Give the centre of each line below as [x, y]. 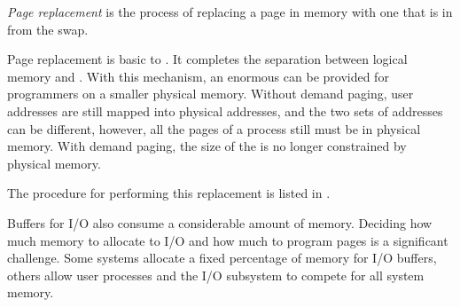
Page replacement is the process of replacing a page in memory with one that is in [230, 12]
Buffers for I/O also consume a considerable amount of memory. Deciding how [220, 222]
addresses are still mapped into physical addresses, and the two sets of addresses [225, 110]
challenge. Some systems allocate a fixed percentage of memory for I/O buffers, [222, 258]
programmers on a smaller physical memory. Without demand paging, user [211, 94]
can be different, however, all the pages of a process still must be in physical [214, 128]
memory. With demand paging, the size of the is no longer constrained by [207, 146]
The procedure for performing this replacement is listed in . [169, 193]
